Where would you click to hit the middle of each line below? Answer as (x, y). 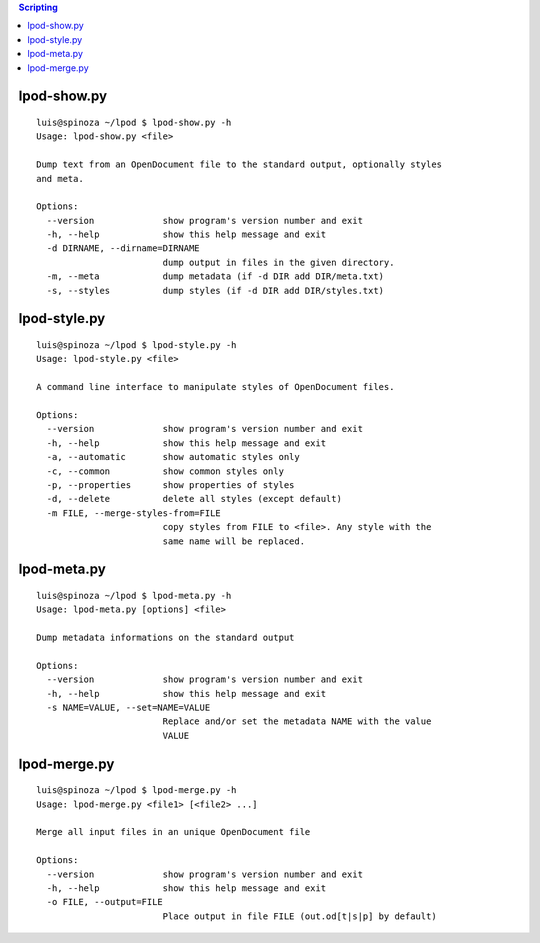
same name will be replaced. (233, 541)
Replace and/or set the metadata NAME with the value (297, 721)
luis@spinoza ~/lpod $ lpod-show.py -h (134, 122)
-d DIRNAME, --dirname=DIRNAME (123, 248)
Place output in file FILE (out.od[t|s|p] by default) (299, 916)
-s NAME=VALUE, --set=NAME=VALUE (128, 708)
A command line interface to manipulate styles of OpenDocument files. (215, 387)
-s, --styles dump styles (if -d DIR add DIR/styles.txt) (215, 290)
